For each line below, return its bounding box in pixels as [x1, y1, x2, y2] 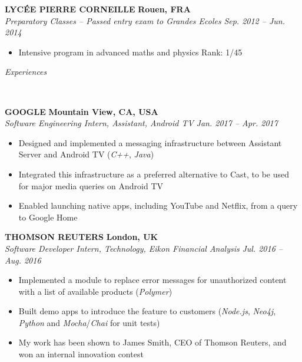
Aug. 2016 [5, 254, 41, 266]
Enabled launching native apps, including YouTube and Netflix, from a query [18, 199, 298, 212]
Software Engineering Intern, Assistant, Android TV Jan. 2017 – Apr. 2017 [5, 117, 278, 129]
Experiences [5, 65, 47, 78]
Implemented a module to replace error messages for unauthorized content [18, 274, 287, 286]
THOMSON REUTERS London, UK [5, 231, 158, 243]
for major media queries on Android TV [18, 179, 164, 192]
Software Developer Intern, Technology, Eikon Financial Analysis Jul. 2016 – [5, 242, 283, 254]
